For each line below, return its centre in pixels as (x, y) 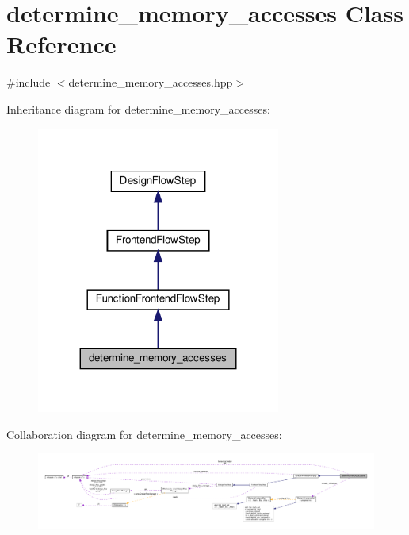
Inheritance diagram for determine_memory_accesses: (138, 108)
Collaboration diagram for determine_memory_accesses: (144, 434)
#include (29, 82)
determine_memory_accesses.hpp (151, 82)
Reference (61, 44)
